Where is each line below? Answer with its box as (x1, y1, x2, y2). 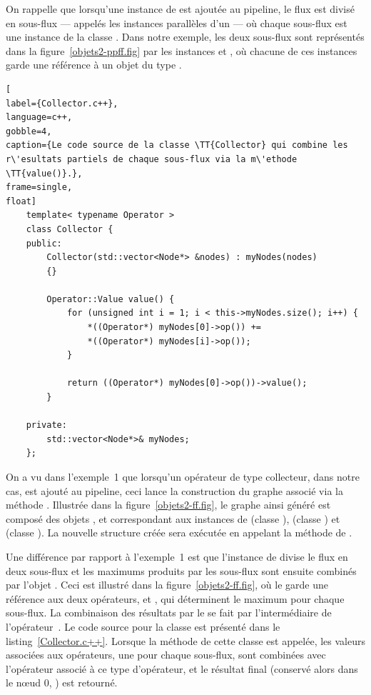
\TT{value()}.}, (6, 168, 83, 179)
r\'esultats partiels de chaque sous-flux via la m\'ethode (6, 154, 298, 164)
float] (6, 196, 36, 206)
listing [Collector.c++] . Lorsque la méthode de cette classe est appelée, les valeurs (6, 633, 366, 648)
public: (26, 238, 62, 249)
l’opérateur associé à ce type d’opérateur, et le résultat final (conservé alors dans (6, 661, 358, 676)
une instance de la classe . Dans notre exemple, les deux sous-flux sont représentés (6, 29, 365, 44)
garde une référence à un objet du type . (6, 57, 182, 72)
